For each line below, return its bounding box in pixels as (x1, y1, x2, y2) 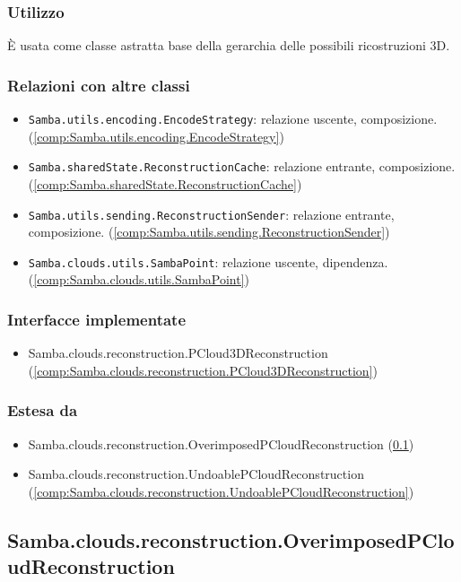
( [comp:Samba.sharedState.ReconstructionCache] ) (28, 174, 302, 193)
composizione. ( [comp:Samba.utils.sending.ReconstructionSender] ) (28, 222, 390, 241)
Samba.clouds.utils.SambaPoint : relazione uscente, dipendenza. (28, 252, 388, 271)
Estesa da (7, 399, 78, 421)
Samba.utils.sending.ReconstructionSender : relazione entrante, (28, 204, 395, 223)
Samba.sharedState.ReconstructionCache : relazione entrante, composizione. (28, 157, 456, 176)
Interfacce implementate (7, 308, 187, 330)
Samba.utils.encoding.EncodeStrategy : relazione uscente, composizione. (28, 109, 438, 128)
